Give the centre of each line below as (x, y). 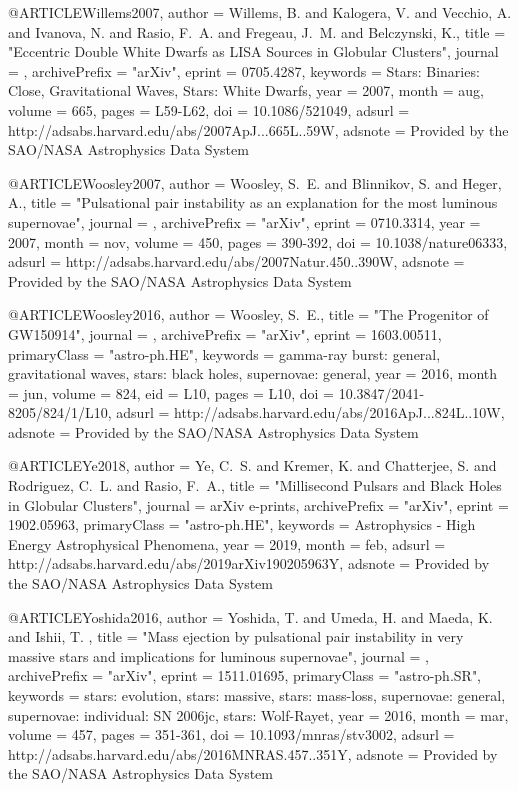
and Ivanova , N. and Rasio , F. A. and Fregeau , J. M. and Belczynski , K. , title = (257, 31)
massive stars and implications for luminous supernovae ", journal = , (218, 655)
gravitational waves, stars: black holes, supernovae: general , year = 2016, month (253, 373)
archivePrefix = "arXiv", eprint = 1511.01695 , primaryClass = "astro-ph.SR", (245, 675)
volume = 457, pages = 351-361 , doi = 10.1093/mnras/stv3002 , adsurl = (231, 734)
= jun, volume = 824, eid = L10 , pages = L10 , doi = (171, 392)
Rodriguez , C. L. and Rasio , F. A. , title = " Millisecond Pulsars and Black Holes (255, 485)
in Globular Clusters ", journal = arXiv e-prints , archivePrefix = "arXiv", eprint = (258, 504)
